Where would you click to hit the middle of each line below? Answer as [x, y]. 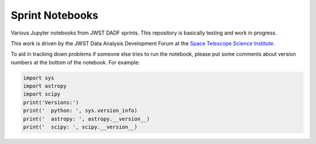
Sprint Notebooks [55, 15]
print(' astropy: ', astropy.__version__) [87, 119]
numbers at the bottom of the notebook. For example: [75, 62]
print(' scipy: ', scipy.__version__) [80, 127]
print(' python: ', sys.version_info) [80, 111]
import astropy [45, 86]
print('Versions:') [51, 102]
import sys [39, 78]
